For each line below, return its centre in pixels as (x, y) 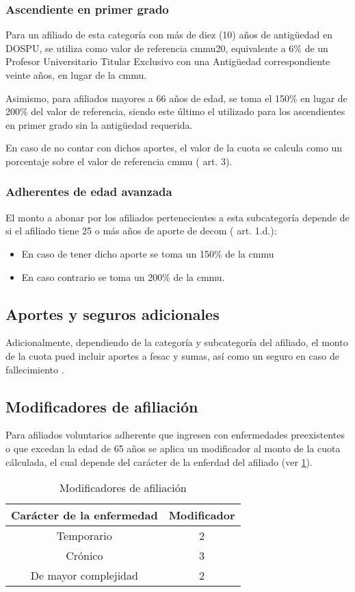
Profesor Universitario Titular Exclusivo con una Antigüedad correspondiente (168, 61)
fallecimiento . (35, 369)
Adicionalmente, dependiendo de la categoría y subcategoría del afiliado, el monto (177, 342)
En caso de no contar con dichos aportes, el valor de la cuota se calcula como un (174, 148)
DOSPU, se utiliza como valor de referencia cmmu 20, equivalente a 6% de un (167, 48)
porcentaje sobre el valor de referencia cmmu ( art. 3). (119, 161)
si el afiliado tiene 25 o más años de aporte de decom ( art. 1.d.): (141, 231)
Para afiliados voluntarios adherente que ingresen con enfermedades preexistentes (175, 435)
